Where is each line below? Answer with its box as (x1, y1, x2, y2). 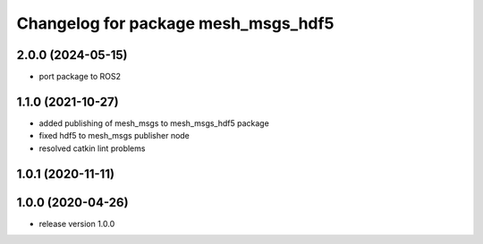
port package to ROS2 (38, 72, 121, 82)
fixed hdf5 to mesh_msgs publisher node (38, 130, 190, 141)
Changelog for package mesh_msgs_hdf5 (16, 13, 335, 33)
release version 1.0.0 (38, 218, 115, 229)
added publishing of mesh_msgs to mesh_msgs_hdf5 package (38, 117, 270, 129)
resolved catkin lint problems (38, 143, 146, 154)
